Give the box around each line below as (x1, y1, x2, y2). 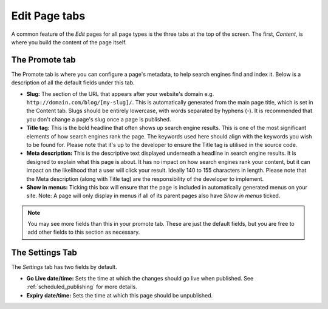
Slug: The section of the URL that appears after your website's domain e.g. (26, 90, 214, 97)
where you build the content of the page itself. (11, 38, 127, 46)
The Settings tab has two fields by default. (11, 263, 118, 271)
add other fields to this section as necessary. (27, 228, 140, 236)
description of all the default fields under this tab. (11, 79, 135, 86)
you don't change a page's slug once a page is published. (26, 115, 171, 123)
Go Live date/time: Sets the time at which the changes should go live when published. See (26, 274, 254, 282)
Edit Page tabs (11, 9, 86, 22)
